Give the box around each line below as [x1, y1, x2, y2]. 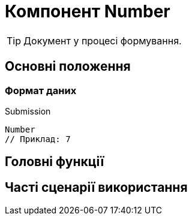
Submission [5, 106, 51, 116]
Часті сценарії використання [5, 179, 188, 195]
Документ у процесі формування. [23, 34, 182, 47]
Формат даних [5, 84, 77, 97]
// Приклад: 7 [5, 134, 71, 144]
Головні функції [5, 154, 104, 170]
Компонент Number [5, 1, 170, 22]
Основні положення [5, 59, 131, 74]
